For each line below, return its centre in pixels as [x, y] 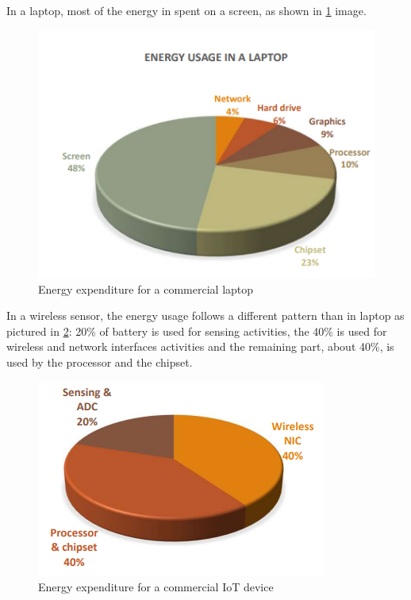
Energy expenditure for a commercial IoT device [156, 587]
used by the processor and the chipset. [100, 362]
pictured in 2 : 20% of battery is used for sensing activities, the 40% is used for [197, 331]
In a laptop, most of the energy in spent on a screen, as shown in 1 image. [186, 10]
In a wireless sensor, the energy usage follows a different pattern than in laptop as [205, 315]
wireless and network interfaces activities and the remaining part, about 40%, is [200, 346]
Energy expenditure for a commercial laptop [146, 288]
